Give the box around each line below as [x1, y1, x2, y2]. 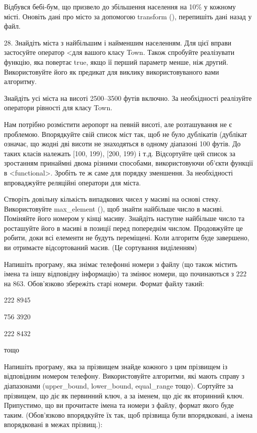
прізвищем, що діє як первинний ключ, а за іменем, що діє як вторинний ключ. [4, 390, 244, 400]
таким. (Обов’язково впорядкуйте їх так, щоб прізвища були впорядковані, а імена [4, 409, 253, 420]
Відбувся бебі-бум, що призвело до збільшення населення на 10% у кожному [4, 1, 236, 11]
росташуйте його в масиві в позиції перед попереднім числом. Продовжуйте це [4, 222, 243, 233]
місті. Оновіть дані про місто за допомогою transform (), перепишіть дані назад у [4, 11, 252, 21]
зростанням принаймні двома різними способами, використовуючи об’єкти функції [4, 158, 253, 168]
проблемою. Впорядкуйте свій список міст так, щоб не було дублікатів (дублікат [4, 129, 247, 139]
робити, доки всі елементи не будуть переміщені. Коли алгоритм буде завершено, [4, 232, 250, 243]
